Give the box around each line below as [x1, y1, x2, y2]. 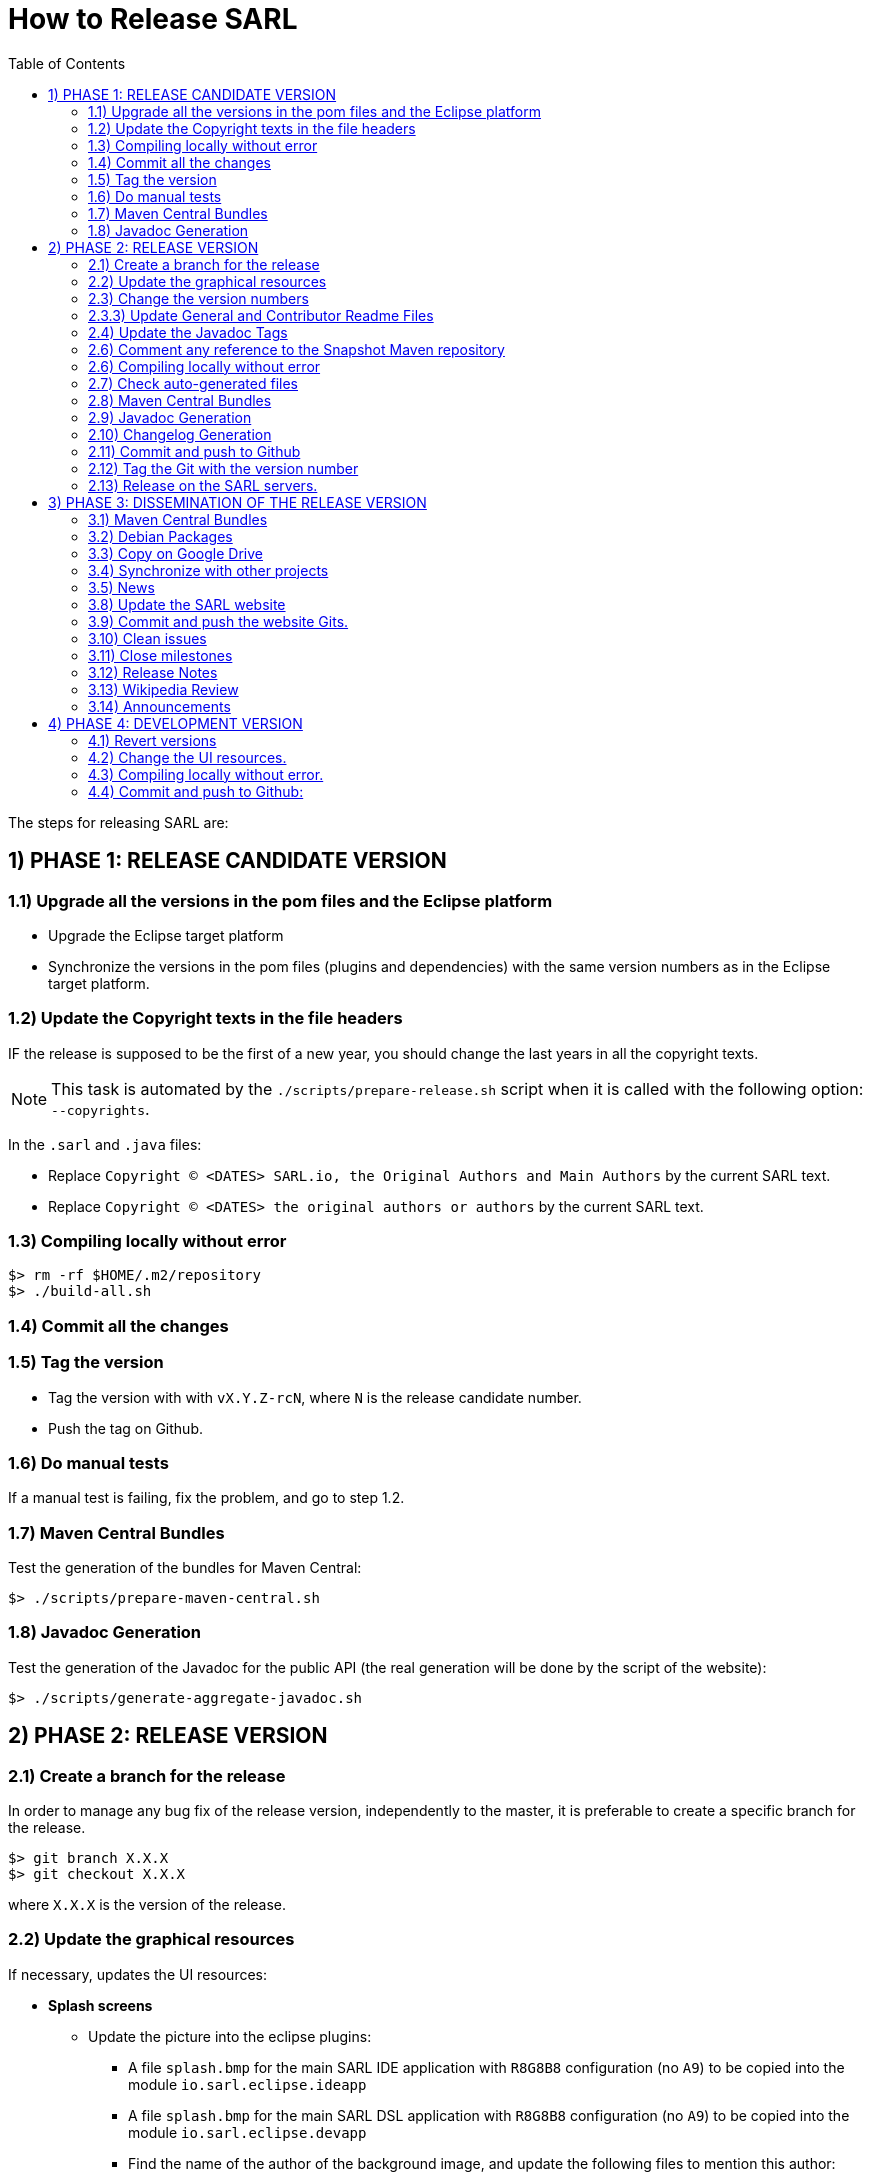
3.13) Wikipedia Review [88, 680, 239, 698]
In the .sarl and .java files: [8, 1135, 202, 1153]
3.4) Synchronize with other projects [88, 561, 329, 579]
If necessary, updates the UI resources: [8, 1965, 267, 1983]
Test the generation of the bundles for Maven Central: [8, 1559, 362, 1577]
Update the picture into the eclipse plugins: [88, 2027, 372, 2045]
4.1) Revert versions [88, 731, 217, 749]
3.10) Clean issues [88, 629, 207, 647]
